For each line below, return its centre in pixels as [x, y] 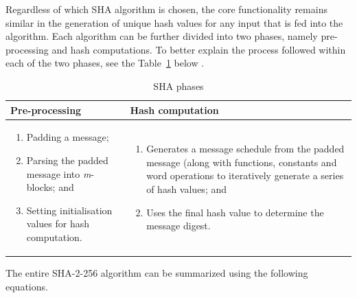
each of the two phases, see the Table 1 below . [105, 63]
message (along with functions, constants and [242, 162]
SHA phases [178, 85]
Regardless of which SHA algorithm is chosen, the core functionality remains [166, 9]
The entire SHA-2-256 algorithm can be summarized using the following [157, 273]
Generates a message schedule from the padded [245, 149]
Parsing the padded [67, 160]
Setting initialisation [69, 210]
